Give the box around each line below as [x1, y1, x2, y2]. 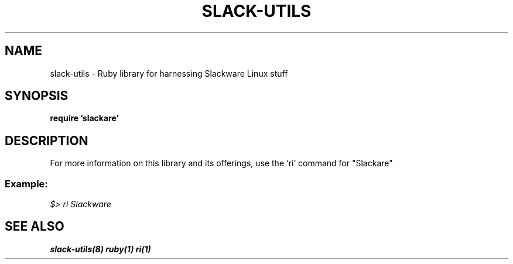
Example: [5, 177, 48, 190]
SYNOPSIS [5, 88, 69, 104]
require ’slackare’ [50, 113, 119, 124]
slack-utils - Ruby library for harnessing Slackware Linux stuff [50, 68, 288, 78]
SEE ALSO [5, 219, 64, 234]
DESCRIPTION [5, 133, 88, 148]
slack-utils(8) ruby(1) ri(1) [50, 244, 151, 254]
